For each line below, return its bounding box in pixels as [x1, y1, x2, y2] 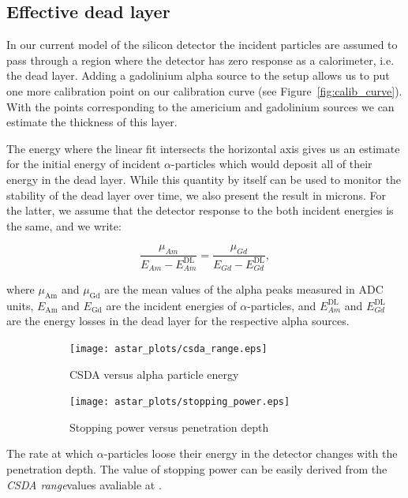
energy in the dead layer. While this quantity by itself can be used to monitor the [6, 170, 402, 187]
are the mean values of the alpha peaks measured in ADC [104, 280, 384, 297]
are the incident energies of [106, 297, 237, 313]
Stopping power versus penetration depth [69, 418, 269, 435]
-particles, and [247, 297, 316, 313]
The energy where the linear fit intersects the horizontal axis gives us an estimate [6, 140, 400, 156]
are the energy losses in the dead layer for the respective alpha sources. [6, 313, 350, 329]
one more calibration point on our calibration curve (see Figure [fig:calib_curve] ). [6, 82, 402, 99]
